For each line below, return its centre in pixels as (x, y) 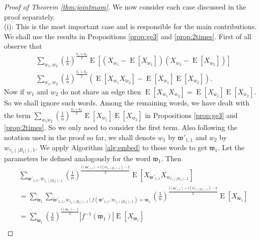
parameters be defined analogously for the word (77, 158)
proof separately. (30, 16)
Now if (14, 91)
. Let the (231, 147)
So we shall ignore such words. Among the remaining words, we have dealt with (127, 102)
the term (17, 115)
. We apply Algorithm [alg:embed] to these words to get (121, 147)
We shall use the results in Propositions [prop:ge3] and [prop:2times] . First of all (128, 36)
